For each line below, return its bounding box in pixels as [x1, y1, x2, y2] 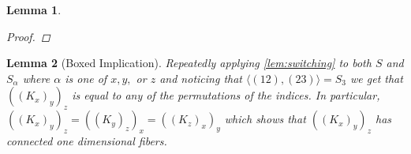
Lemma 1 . [6, 2, 62, 17]
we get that [350, 69, 403, 86]
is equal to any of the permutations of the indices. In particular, [72, 87, 380, 103]
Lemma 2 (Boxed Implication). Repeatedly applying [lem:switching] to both [6, 54, 372, 71]
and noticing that [159, 69, 242, 86]
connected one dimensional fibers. [6, 132, 167, 148]
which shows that [224, 111, 306, 127]
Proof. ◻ [6, 28, 50, 44]
